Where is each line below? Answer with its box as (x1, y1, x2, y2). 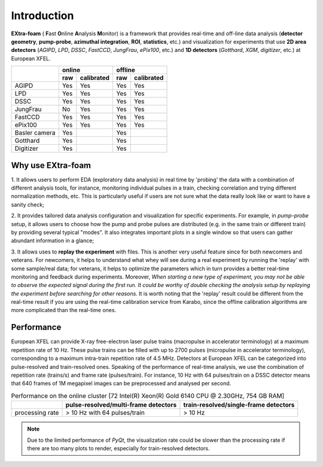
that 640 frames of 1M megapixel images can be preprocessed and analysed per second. (11, 380, 231, 387)
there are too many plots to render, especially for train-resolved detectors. (27, 444, 210, 451)
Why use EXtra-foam (11, 160, 92, 170)
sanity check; (11, 201, 44, 208)
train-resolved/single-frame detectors (183, 401, 295, 409)
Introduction (11, 9, 74, 22)
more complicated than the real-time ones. (11, 307, 117, 314)
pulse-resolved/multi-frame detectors (65, 401, 177, 409)
